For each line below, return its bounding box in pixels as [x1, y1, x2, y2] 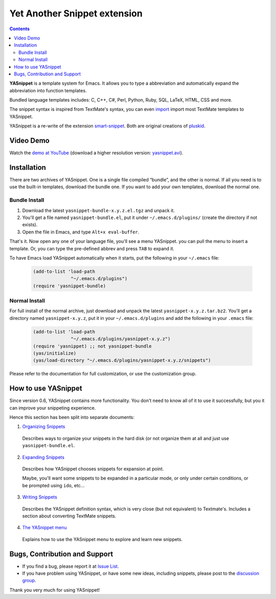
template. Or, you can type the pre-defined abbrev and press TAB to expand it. [9, 245, 175, 251]
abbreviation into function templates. [9, 87, 87, 93]
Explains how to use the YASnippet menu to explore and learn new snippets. [22, 536, 183, 542]
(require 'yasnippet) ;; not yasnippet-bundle [33, 343, 152, 349]
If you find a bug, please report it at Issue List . [22, 563, 119, 569]
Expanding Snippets [22, 454, 65, 460]
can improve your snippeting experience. [9, 405, 96, 411]
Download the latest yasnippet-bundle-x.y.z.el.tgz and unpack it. [22, 207, 175, 213]
